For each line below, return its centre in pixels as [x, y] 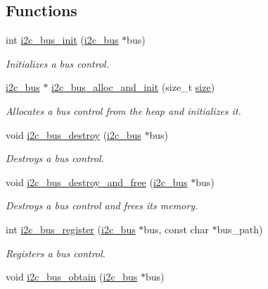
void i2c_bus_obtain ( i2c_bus [72, 277]
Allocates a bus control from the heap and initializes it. [123, 110]
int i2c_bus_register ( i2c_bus [71, 229]
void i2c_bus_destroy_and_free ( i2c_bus [97, 182]
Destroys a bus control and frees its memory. [102, 205]
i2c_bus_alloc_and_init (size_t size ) [133, 87]
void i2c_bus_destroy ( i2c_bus [74, 134]
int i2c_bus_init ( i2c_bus [62, 40]
